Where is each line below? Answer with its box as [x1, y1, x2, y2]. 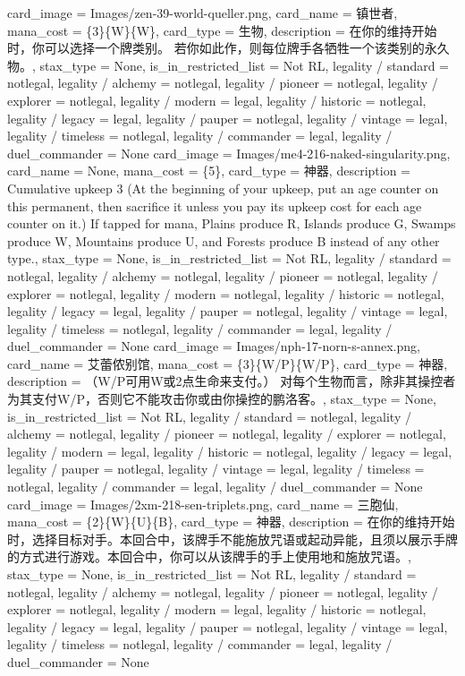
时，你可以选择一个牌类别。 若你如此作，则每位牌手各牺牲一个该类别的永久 [7, 39, 450, 57]
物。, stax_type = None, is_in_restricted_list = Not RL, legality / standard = [7, 56, 450, 74]
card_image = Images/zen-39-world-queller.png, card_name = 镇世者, [7, 4, 398, 21]
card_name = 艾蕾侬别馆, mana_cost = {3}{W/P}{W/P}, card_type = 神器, [7, 354, 448, 372]
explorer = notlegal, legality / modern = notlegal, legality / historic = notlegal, [7, 284, 444, 303]
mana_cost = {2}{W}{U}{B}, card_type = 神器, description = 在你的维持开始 [7, 512, 455, 531]
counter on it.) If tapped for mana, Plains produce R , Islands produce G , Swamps [7, 214, 456, 233]
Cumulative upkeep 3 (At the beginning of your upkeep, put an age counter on [7, 178, 439, 197]
